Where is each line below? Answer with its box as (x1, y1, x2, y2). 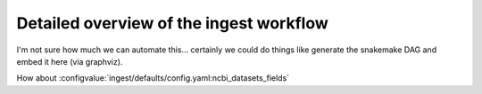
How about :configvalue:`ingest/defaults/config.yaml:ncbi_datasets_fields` (16, 73, 290, 83)
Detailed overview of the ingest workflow (16, 13, 329, 33)
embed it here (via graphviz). (16, 56, 123, 67)
